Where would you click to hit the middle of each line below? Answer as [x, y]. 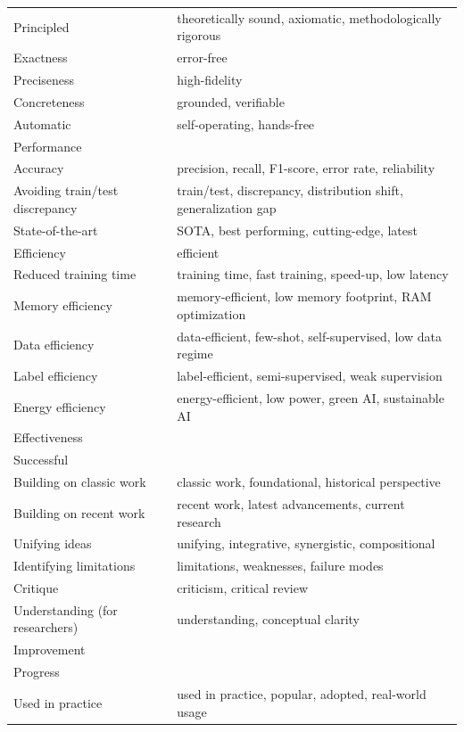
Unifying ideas [53, 543]
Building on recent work [79, 512]
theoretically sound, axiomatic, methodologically [309, 17]
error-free [202, 58]
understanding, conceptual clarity [268, 618]
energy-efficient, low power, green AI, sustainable [311, 397]
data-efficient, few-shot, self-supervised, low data [309, 336]
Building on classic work [80, 482]
